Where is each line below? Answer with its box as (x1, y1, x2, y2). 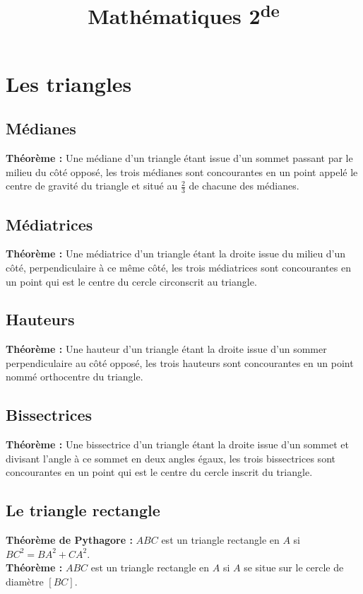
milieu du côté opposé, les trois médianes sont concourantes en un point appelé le (6, 164, 358, 179)
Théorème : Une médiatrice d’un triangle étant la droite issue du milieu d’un (6, 246, 346, 261)
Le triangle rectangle (6, 499, 160, 521)
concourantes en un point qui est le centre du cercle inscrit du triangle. (6, 465, 313, 479)
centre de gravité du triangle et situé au (6, 178, 178, 193)
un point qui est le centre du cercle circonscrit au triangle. (6, 274, 257, 289)
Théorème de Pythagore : (6, 532, 133, 547)
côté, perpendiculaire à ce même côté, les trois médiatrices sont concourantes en (6, 260, 351, 274)
